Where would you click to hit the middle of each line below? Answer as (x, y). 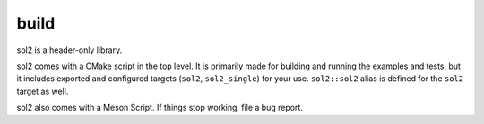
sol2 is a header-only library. (69, 50)
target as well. (43, 91)
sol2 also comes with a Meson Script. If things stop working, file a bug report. (160, 108)
